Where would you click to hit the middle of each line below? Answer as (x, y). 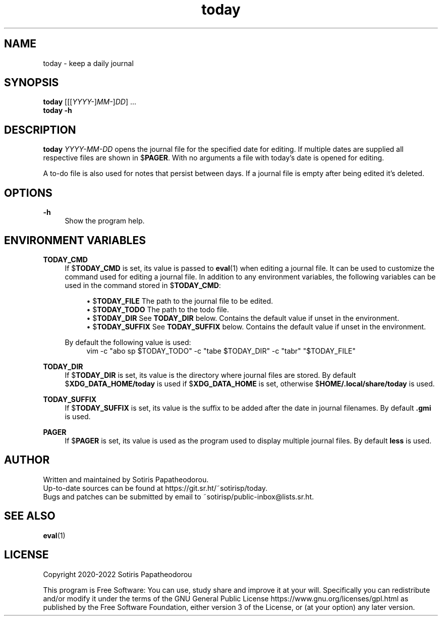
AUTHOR (27, 460)
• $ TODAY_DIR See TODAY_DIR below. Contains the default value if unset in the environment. (243, 318)
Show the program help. (105, 221)
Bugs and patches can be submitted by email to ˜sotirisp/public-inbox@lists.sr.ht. (179, 496)
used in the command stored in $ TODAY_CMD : (143, 285)
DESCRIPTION (40, 130)
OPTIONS (28, 193)
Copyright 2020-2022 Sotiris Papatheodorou (118, 574)
